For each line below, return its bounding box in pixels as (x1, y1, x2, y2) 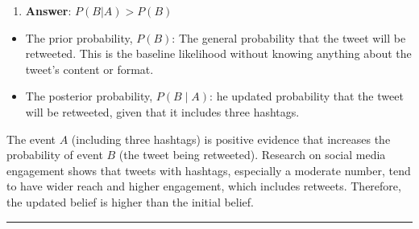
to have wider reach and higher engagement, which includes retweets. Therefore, (6, 178, 401, 194)
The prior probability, (25, 29, 133, 46)
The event (6, 130, 56, 147)
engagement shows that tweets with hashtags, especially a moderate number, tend (6, 162, 411, 178)
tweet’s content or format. (25, 60, 154, 77)
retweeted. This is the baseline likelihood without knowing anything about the (25, 45, 412, 62)
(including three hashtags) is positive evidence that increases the (71, 130, 391, 147)
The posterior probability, (25, 88, 153, 104)
